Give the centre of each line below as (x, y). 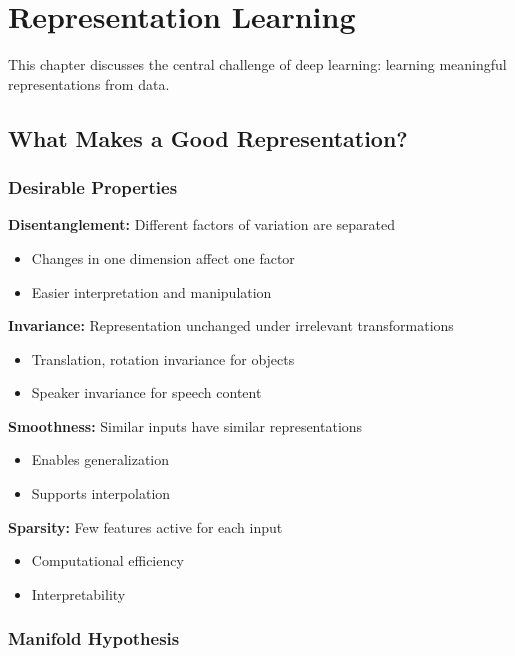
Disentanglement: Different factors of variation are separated (201, 224)
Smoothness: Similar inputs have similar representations (185, 425)
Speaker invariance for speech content (146, 392)
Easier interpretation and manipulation (151, 291)
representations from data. (89, 83)
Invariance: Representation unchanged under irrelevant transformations (231, 325)
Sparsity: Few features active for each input (145, 526)
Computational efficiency (107, 560)
